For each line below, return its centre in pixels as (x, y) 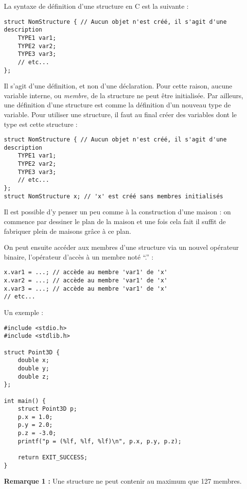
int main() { (25, 401)
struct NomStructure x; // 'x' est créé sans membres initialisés (114, 196)
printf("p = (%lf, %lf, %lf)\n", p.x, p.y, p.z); (100, 441)
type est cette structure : (41, 124)
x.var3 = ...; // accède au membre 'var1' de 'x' (86, 288)
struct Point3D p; (47, 409)
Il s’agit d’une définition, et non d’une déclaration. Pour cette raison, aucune (118, 86)
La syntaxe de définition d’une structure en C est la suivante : (96, 6)
